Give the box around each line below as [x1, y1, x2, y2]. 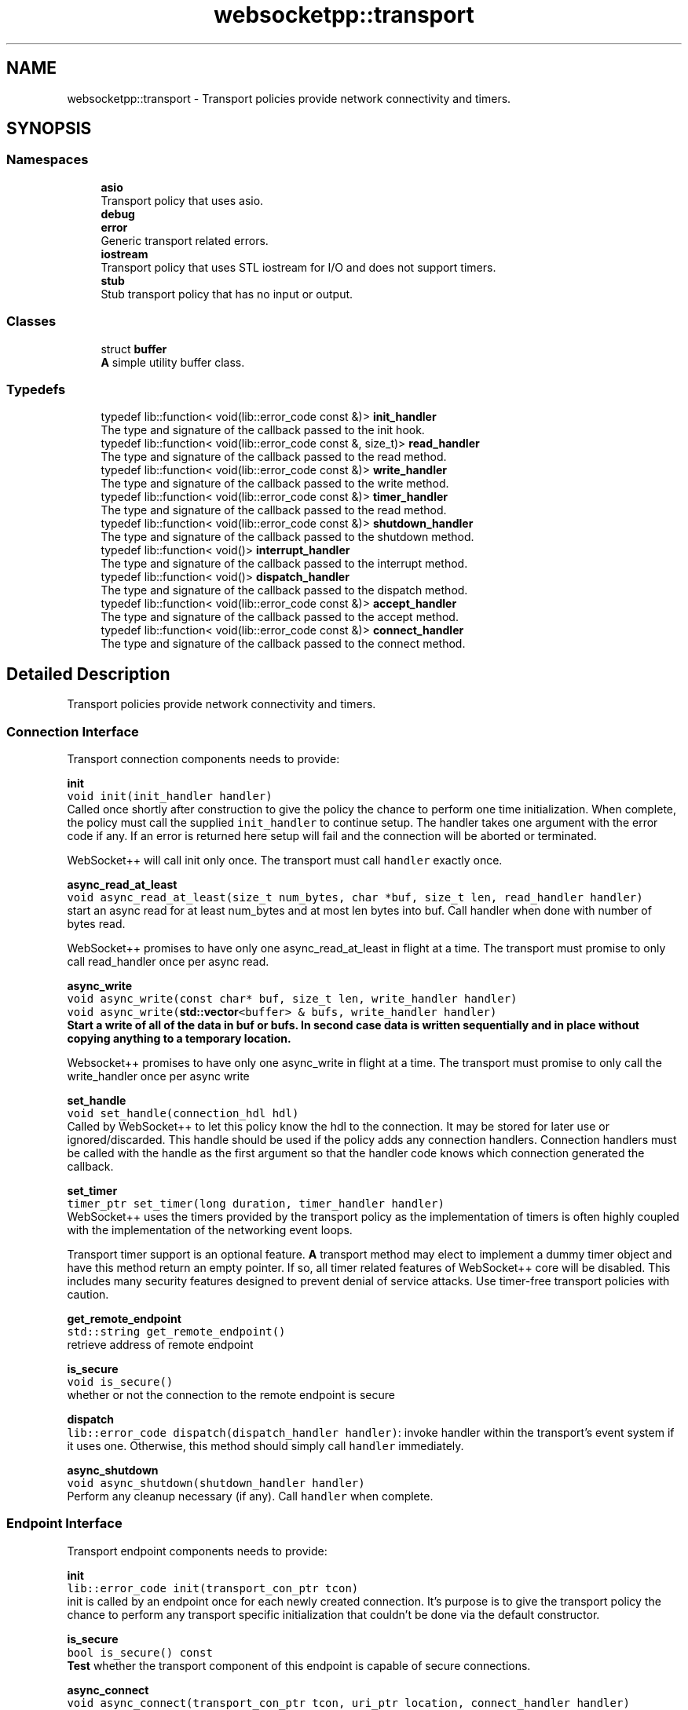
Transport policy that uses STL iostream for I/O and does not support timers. [101, 260, 496, 274]
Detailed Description [6, 663, 170, 684]
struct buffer [101, 342, 167, 356]
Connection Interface [6, 723, 139, 740]
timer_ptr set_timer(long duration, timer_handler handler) [67, 1197, 445, 1210]
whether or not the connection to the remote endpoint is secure [67, 1387, 395, 1401]
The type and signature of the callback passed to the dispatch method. [101, 583, 468, 597]
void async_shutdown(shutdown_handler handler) [67, 1476, 365, 1489]
